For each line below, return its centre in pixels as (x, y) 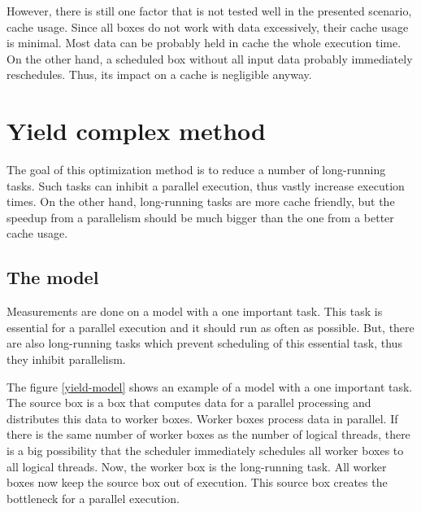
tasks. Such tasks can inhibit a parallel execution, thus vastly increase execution (206, 185)
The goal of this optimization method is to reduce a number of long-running (196, 170)
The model (53, 277)
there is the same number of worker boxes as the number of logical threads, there (208, 434)
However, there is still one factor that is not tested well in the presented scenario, (209, 11)
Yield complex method (136, 131)
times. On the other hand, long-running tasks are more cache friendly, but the (201, 201)
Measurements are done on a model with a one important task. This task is (195, 311)
